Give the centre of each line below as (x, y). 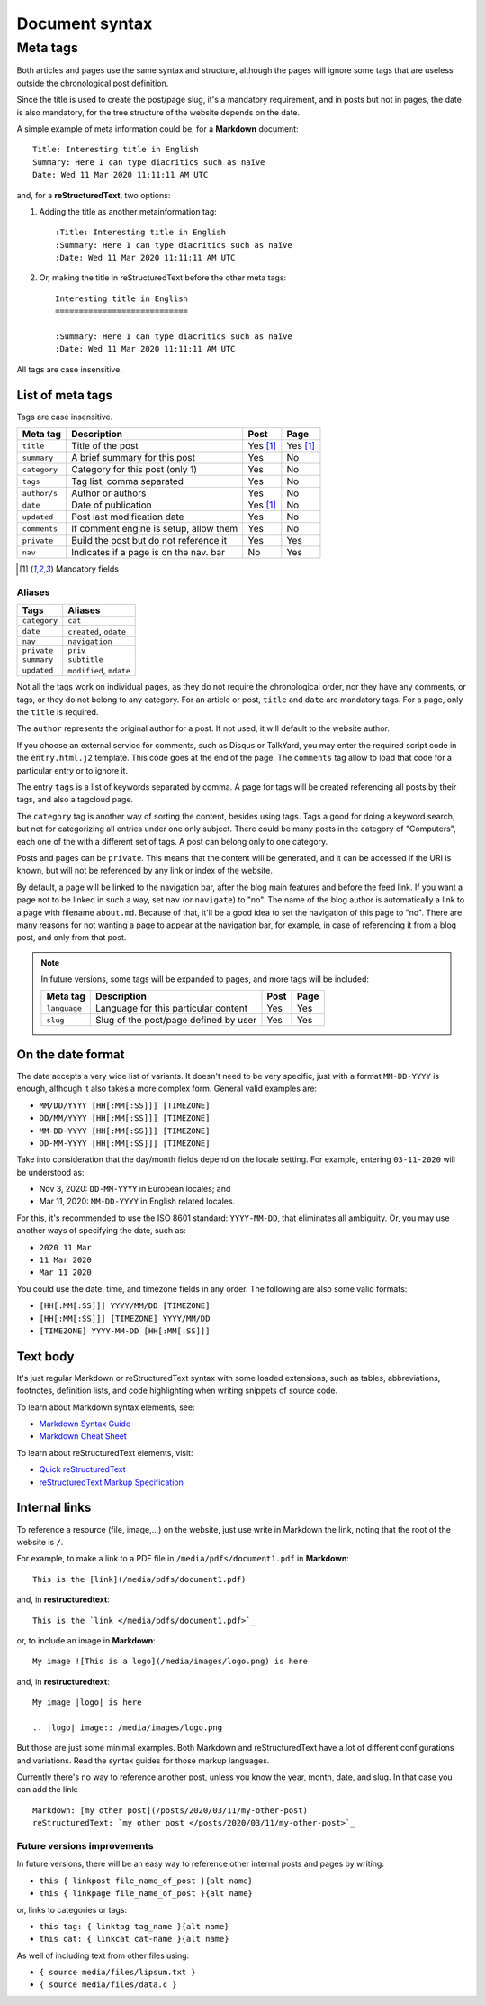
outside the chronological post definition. (93, 83)
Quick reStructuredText (82, 1469)
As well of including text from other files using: (103, 1955)
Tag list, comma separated (128, 481)
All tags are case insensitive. (70, 369)
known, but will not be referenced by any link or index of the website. (145, 871)
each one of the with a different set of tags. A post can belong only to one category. (172, 841)
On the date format (71, 1054)
